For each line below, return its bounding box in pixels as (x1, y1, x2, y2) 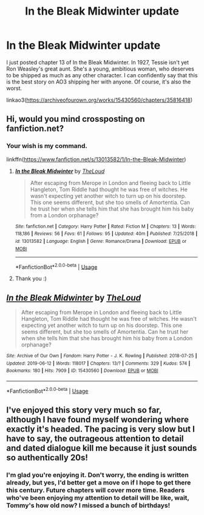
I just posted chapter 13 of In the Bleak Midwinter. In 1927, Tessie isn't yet (6, 58, 189, 66)
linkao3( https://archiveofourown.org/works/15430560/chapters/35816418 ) (6, 96, 193, 103)
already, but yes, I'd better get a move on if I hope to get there (6, 478, 191, 486)
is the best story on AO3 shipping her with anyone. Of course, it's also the (6, 78, 191, 85)
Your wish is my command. (6, 142, 88, 150)
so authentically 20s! (6, 452, 88, 463)
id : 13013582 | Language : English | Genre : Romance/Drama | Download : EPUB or (15, 238, 187, 244)
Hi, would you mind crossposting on (6, 114, 145, 124)
